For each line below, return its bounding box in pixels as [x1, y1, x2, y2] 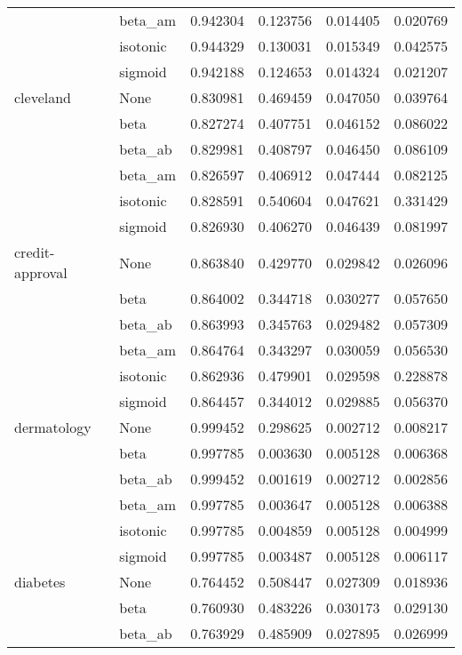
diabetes [14, 571, 66, 592]
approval [14, 262, 68, 283]
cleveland [14, 87, 72, 108]
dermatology [14, 417, 92, 437]
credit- [14, 242, 55, 262]
